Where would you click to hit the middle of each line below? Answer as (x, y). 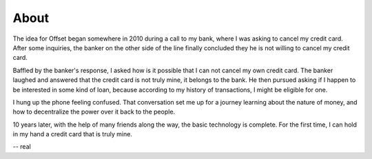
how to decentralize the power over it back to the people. (94, 112)
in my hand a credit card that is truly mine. (72, 134)
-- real (22, 147)
